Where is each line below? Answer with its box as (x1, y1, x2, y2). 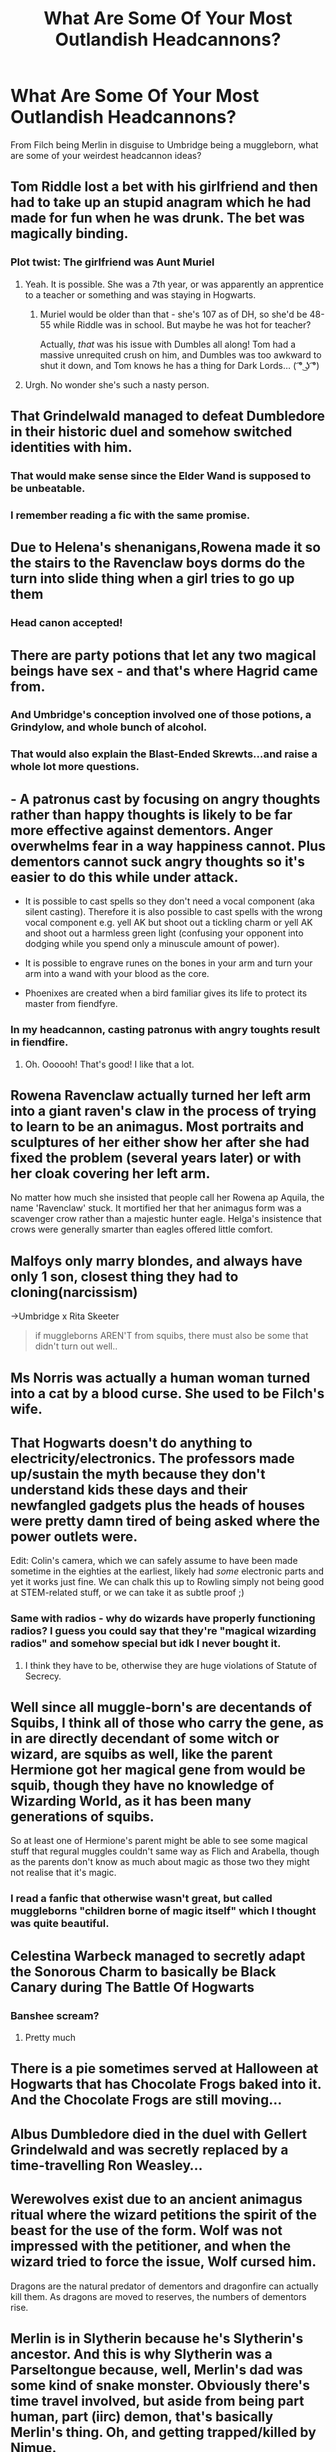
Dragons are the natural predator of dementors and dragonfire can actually (10, 2280, 319, 2292)
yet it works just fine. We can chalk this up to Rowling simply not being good (10, 1576, 325, 1588)
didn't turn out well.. (34, 1340, 118, 1352)
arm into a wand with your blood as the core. (24, 968, 210, 980)
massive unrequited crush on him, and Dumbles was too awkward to (39, 348, 322, 361)
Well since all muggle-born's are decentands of (10, 1699, 313, 1716)
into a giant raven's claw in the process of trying (10, 1102, 317, 1119)
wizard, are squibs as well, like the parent (10, 1746, 273, 1763)
